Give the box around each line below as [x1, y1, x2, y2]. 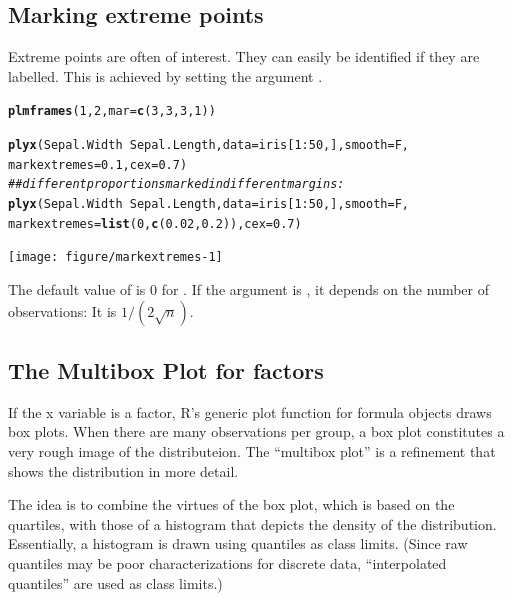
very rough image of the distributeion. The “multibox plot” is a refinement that [8, 440, 496, 461]
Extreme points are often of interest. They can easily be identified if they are [8, 46, 480, 67]
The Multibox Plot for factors [8, 354, 324, 385]
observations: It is [8, 300, 117, 321]
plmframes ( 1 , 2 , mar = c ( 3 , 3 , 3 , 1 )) [8, 104, 216, 119]
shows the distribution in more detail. [8, 460, 239, 481]
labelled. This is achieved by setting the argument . [8, 65, 323, 86]
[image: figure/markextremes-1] [8, 250, 223, 265]
